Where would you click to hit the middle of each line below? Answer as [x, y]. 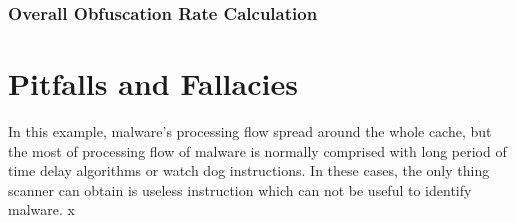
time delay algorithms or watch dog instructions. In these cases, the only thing [249, 170]
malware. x [41, 209]
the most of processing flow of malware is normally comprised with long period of [257, 150]
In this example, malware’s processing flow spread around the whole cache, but [250, 130]
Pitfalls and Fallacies [153, 83]
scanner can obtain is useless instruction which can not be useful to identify [240, 189]
